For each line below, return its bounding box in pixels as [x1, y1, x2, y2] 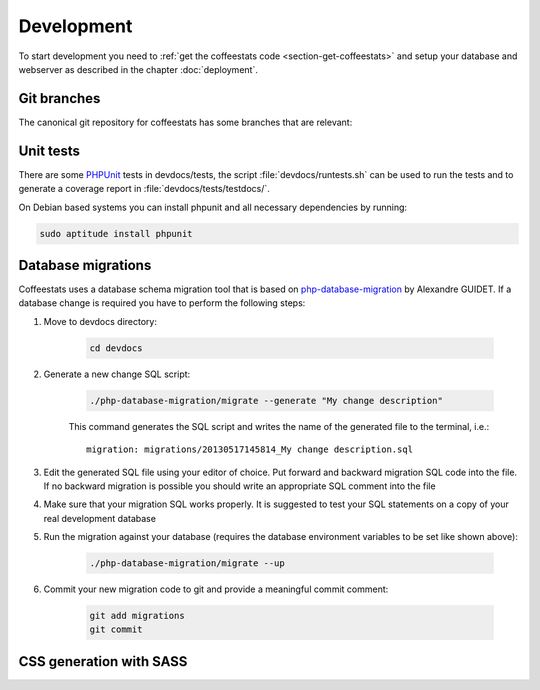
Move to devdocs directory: [43, 315, 157, 327]
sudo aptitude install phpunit [39, 228, 194, 239]
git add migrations [89, 610, 185, 622]
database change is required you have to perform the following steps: [18, 297, 306, 309]
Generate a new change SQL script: [43, 368, 191, 380]
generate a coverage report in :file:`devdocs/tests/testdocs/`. [18, 183, 270, 195]
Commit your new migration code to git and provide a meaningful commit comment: [43, 583, 389, 595]
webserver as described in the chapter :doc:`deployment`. [18, 63, 259, 75]
